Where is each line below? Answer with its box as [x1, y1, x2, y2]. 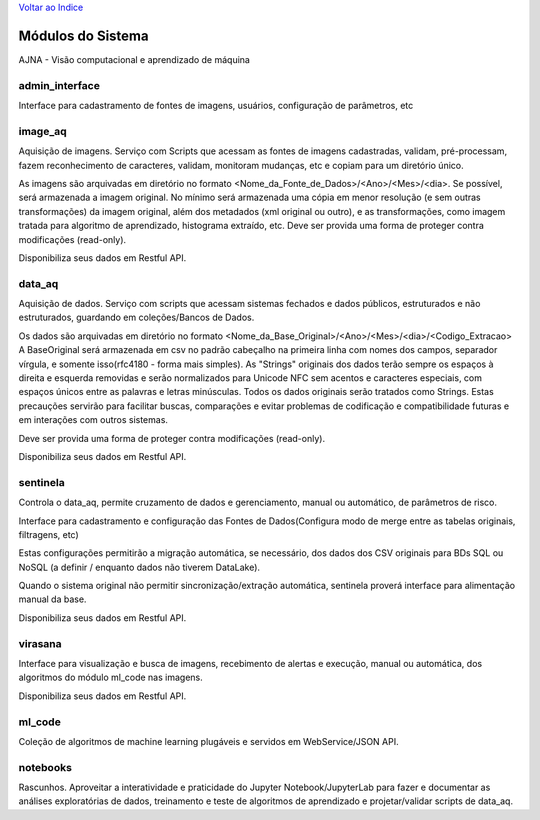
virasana [18, 636, 62, 650]
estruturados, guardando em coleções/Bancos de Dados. [18, 311, 255, 324]
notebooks [18, 760, 72, 774]
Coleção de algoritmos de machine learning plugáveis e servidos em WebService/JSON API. [18, 735, 399, 747]
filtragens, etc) [18, 528, 79, 540]
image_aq [18, 124, 67, 138]
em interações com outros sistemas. [18, 414, 169, 426]
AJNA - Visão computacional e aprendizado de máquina [18, 53, 250, 65]
